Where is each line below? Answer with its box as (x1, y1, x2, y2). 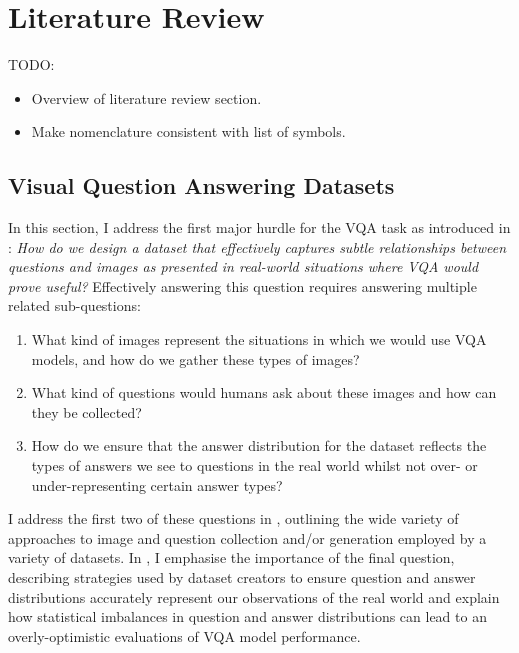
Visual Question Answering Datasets (8, 170, 395, 201)
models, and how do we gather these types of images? (31, 348, 360, 369)
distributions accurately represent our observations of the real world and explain (8, 586, 500, 607)
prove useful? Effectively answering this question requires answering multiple (8, 275, 477, 296)
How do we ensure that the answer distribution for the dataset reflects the (31, 435, 487, 456)
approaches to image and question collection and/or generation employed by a (8, 527, 487, 548)
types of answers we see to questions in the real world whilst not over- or (31, 455, 478, 476)
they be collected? (31, 401, 142, 422)
